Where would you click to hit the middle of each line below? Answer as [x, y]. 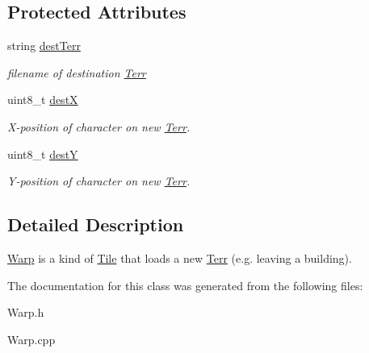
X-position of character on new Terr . [99, 126]
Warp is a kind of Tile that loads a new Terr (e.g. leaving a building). [180, 257]
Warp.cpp [31, 339]
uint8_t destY [43, 154]
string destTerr [44, 46]
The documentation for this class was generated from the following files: [185, 285]
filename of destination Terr [77, 72]
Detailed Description [96, 224]
